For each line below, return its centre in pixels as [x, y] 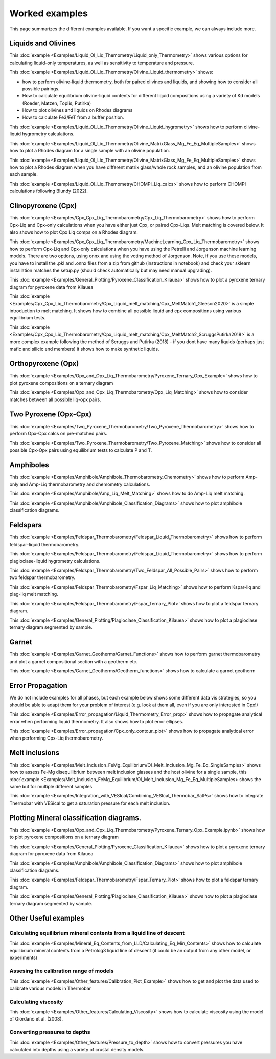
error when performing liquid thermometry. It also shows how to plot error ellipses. [96, 722]
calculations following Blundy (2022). [49, 191]
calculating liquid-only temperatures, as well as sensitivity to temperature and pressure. [102, 63]
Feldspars [26, 525]
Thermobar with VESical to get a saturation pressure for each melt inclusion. [90, 803]
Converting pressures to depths [50, 1032]
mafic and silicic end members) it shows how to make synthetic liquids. [84, 349]
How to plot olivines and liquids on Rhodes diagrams [77, 110]
